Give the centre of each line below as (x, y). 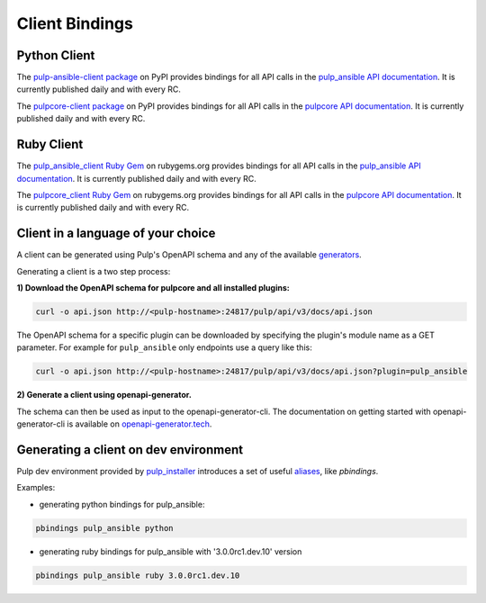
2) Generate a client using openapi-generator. (104, 395)
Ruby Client (50, 144)
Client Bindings (75, 23)
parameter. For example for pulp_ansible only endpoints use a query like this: (164, 347)
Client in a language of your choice (116, 234)
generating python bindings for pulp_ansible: (122, 504)
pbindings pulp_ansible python (105, 528)
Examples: (36, 488)
